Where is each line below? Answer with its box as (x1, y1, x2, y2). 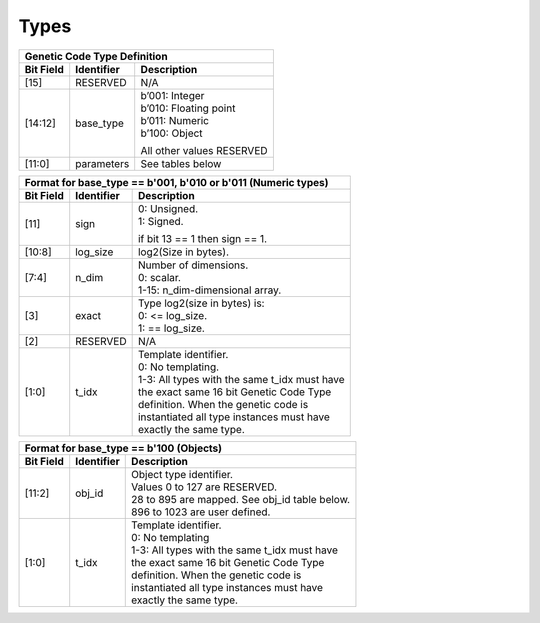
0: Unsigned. (137, 201, 199, 215)
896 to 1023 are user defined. (131, 505, 271, 519)
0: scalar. (137, 270, 182, 284)
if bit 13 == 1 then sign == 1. (137, 231, 268, 245)
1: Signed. (137, 214, 184, 228)
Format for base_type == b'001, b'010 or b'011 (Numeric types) (24, 175, 329, 189)
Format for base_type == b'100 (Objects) (24, 441, 223, 455)
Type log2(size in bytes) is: (137, 296, 265, 310)
